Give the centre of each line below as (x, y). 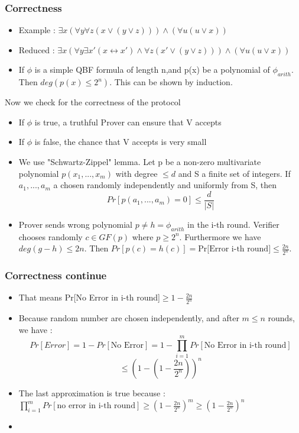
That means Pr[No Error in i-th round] (89, 297)
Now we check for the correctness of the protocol (93, 102)
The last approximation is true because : (92, 393)
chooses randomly (51, 236)
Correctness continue (56, 275)
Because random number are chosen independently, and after (129, 318)
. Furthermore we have (220, 236)
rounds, (281, 318)
